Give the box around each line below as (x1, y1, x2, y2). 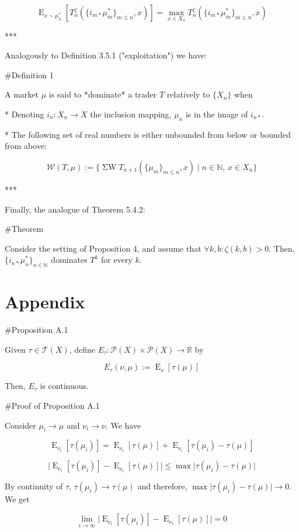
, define (69, 343, 96, 355)
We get (5, 493, 30, 505)
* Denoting (5, 108, 44, 120)
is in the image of (185, 108, 248, 120)
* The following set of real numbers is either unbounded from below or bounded (5, 128, 291, 140)
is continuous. (40, 380, 89, 392)
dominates (51, 253, 88, 266)
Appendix (5, 290, 85, 314)
